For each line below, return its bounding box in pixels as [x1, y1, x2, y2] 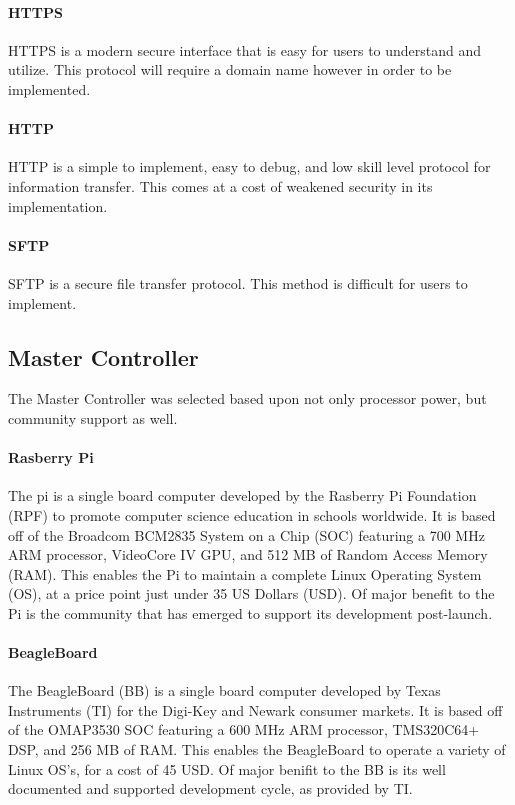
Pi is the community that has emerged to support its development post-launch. [8, 602, 493, 623]
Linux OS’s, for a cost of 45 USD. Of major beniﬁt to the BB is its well [8, 758, 446, 779]
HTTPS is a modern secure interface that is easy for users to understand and [8, 39, 482, 60]
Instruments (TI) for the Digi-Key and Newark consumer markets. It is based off [8, 699, 503, 720]
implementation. [8, 195, 108, 216]
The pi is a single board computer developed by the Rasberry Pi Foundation [8, 485, 477, 506]
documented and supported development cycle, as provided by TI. [8, 778, 413, 799]
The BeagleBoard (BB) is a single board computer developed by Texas [8, 680, 441, 701]
